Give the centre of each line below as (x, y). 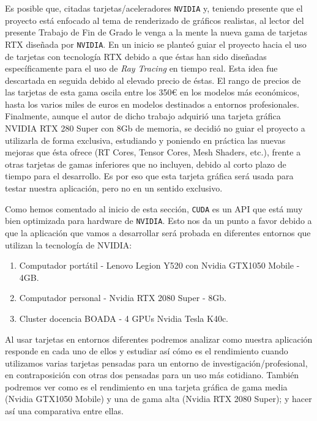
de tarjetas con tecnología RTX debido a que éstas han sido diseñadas (136, 56)
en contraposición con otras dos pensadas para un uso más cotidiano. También (152, 375)
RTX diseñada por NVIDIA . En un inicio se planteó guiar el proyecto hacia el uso (156, 44)
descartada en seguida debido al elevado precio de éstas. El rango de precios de (153, 80)
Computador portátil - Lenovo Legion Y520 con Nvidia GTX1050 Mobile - (159, 265)
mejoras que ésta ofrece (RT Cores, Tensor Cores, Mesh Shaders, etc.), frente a (153, 152)
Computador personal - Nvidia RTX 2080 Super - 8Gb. (123, 298)
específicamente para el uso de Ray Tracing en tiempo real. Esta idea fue (141, 68)
